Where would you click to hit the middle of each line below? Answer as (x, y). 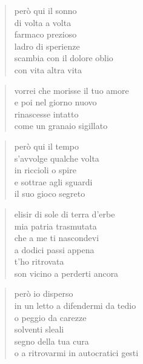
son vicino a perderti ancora (66, 273)
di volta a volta (43, 22)
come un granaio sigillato (61, 126)
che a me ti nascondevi (57, 238)
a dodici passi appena (54, 249)
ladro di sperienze (47, 46)
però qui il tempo (47, 146)
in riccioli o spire (45, 170)
